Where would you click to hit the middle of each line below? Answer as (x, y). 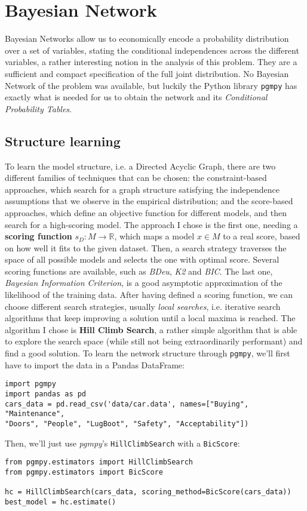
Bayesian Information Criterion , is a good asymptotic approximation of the (144, 283)
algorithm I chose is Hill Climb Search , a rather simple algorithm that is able (151, 329)
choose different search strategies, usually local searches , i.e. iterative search (143, 306)
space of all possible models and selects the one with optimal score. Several (142, 259)
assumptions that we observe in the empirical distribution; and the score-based (149, 201)
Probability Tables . (38, 108)
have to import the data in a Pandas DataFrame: (95, 364)
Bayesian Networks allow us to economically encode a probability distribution (147, 39)
